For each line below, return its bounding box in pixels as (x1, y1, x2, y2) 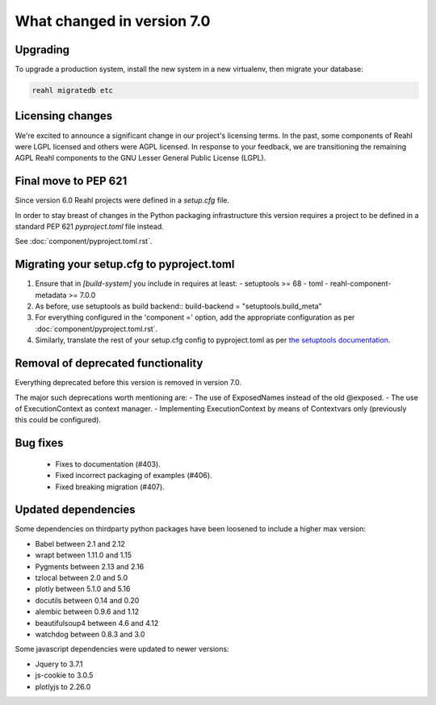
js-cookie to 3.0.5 (35, 670, 94, 680)
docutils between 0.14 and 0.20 (35, 595, 140, 605)
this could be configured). (15, 415, 101, 425)
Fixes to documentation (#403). (55, 459, 161, 468)
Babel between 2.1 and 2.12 (35, 539, 125, 548)
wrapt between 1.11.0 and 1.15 (35, 550, 132, 560)
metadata (35, 290, 67, 300)
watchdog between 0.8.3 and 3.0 (35, 629, 145, 639)
